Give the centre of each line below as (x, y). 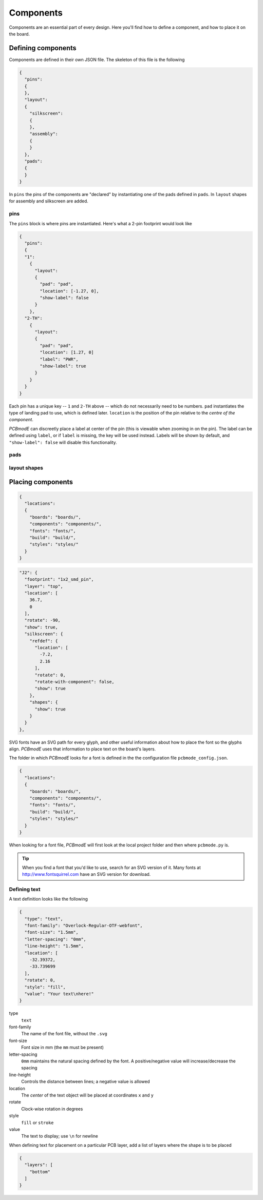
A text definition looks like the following (48, 899)
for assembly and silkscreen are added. (49, 201)
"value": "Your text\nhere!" (59, 994)
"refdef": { (44, 641)
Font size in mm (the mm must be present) (63, 1047)
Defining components (43, 48)
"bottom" (40, 1172)
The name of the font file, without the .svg (64, 1034)
